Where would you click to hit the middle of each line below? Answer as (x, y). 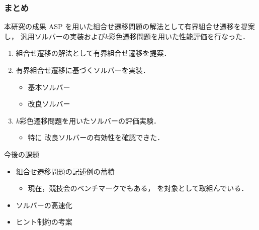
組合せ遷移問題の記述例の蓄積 (65, 171)
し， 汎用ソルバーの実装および (55, 36)
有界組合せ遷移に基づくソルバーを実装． (83, 70)
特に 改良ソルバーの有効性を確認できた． (96, 137)
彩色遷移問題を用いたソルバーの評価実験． (90, 120)
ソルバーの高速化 (44, 205)
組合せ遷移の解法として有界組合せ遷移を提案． (93, 53)
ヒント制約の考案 (44, 222)
